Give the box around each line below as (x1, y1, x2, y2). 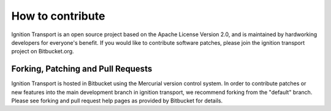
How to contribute (11, 9, 105, 23)
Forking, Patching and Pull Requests (11, 64, 153, 74)
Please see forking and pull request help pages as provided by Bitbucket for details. (11, 97, 223, 104)
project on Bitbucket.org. (11, 48, 74, 55)
